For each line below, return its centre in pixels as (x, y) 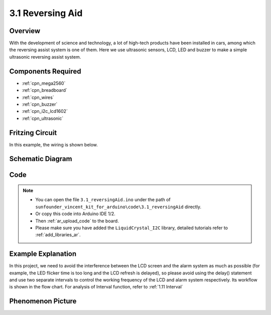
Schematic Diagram (41, 159)
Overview (25, 31)
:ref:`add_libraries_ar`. (58, 235)
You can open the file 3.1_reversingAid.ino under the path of (103, 200)
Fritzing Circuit (33, 133)
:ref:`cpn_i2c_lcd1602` (45, 111)
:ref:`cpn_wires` (38, 97)
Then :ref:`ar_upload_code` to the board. (77, 221)
